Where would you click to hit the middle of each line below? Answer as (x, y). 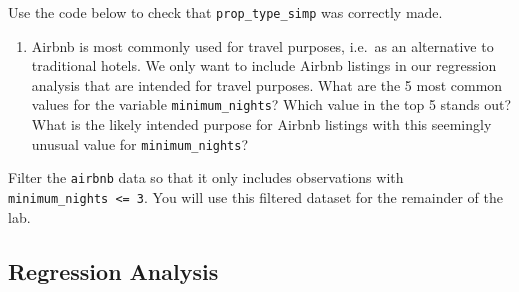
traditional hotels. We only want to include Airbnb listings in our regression (264, 65)
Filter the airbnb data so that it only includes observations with (206, 177)
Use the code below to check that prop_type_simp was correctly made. (225, 12)
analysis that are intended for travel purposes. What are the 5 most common (267, 84)
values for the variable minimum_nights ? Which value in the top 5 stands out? (271, 104)
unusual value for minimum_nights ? (140, 143)
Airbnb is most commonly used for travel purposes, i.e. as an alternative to (262, 45)
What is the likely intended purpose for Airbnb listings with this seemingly (261, 124)
